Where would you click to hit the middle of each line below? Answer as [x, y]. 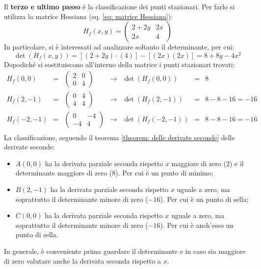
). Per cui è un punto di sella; [204, 199]
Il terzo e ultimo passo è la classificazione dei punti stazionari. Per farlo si [119, 6]
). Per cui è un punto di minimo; [164, 173]
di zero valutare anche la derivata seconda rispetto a [82, 260]
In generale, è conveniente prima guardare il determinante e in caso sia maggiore [125, 251]
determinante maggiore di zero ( [64, 173]
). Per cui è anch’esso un [197, 225]
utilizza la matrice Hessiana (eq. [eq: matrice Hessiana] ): [89, 16]
